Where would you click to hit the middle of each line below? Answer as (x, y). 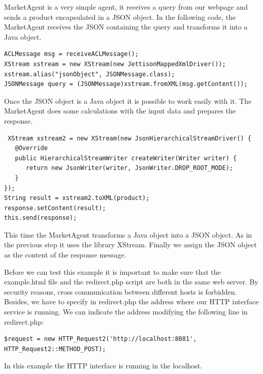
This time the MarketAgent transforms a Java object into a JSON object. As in (128, 234)
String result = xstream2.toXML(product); (77, 198)
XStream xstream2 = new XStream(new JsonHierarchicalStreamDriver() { (129, 138)
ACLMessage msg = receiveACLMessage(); (71, 54)
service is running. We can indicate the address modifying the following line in (126, 312)
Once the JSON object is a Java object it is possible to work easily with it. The (128, 100)
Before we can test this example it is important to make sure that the (112, 271)
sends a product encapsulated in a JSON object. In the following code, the (120, 17)
